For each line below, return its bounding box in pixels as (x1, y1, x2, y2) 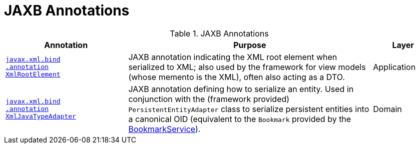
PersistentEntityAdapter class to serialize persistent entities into (128, 103, 369, 114)
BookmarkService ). (128, 123, 201, 134)
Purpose (233, 39, 266, 50)
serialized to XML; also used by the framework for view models (128, 61, 366, 72)
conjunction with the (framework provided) (128, 93, 290, 104)
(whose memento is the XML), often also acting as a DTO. (128, 71, 345, 82)
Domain (373, 103, 402, 114)
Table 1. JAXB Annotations (170, 28, 269, 38)
